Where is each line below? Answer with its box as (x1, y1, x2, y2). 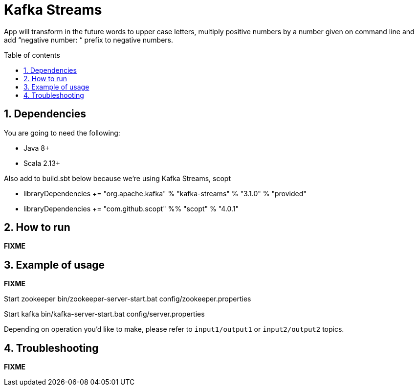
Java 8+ (23, 143, 50, 152)
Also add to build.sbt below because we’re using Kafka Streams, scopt (4, 174, 231, 183)
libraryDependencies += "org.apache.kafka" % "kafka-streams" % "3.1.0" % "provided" (23, 189, 307, 198)
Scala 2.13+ (23, 159, 61, 167)
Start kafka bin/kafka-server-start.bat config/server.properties (4, 310, 205, 319)
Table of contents (4, 50, 60, 59)
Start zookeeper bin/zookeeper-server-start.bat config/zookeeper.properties (4, 295, 251, 303)
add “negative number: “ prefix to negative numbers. (4, 35, 174, 44)
